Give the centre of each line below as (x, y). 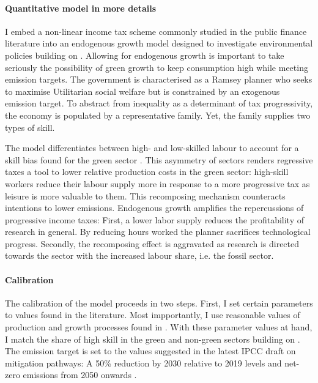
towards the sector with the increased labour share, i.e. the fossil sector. (139, 255)
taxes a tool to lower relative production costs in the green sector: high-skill (147, 172)
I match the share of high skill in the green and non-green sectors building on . (153, 339)
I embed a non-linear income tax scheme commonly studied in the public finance (156, 31)
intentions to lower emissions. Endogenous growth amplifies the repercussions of (154, 208)
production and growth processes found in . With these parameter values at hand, (159, 327)
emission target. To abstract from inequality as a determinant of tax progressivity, (159, 103)
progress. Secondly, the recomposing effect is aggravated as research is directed (152, 243)
